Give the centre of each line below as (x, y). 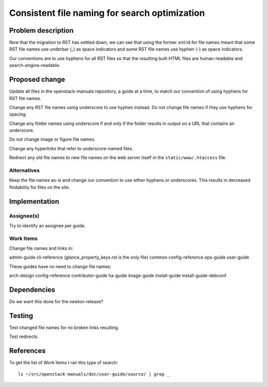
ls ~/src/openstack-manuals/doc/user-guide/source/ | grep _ (94, 374)
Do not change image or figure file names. (52, 139)
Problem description (41, 30)
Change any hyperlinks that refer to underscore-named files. (71, 148)
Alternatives (24, 170)
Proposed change (37, 80)
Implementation (34, 201)
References (27, 351)
